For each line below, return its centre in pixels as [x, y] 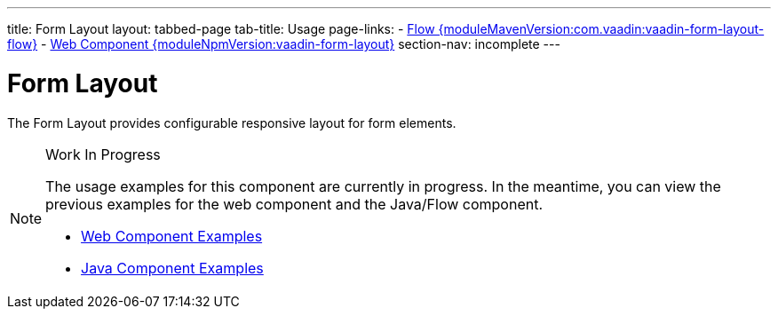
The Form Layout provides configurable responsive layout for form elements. [232, 122]
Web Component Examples [172, 236]
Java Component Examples [172, 268]
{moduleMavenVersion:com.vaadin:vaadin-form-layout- [601, 29]
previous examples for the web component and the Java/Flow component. [294, 204]
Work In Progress [103, 154]
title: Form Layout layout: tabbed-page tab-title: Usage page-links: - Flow [221, 29]
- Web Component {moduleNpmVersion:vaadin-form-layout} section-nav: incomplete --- [301, 44]
